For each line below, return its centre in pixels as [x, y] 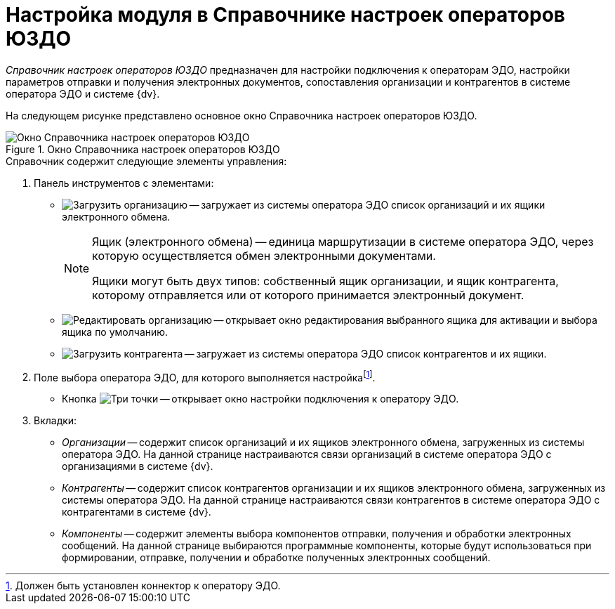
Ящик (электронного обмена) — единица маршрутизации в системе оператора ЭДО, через [343, 241]
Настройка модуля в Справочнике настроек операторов [286, 15]
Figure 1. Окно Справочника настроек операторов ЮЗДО [143, 149]
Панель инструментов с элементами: [124, 183]
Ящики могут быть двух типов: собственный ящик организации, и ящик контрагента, [325, 281]
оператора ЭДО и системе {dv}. [83, 93]
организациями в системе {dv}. [138, 466]
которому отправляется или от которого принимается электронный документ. [308, 295]
